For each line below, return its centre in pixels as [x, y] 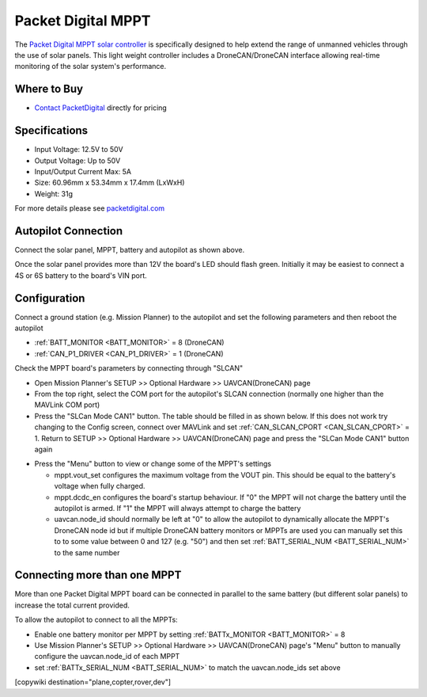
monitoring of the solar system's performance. [90, 67]
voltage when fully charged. [100, 486]
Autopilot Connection [69, 231]
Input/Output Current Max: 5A [83, 171]
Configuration [50, 298]
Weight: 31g [53, 193]
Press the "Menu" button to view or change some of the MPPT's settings [153, 464]
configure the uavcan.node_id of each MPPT [107, 657]
